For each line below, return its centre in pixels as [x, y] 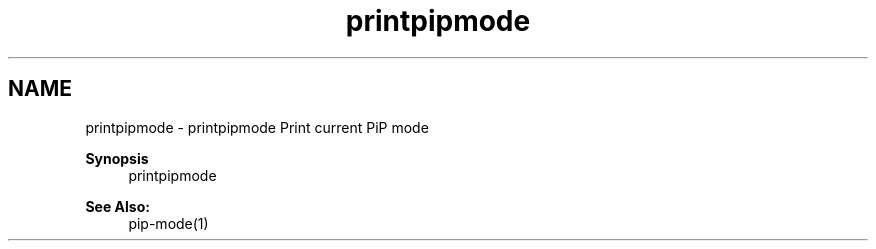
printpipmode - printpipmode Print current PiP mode [257, 127]
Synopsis [117, 158]
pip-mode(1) [168, 223]
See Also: [117, 206]
